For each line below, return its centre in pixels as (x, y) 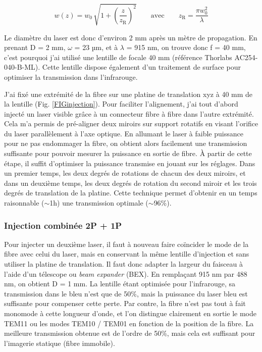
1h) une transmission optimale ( (99, 203)
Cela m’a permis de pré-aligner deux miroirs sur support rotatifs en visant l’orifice (131, 123)
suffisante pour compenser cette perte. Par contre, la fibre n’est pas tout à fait (125, 303)
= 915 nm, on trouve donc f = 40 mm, (186, 47)
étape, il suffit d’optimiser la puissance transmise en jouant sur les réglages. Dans (130, 163)
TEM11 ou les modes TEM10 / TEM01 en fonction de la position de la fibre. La (129, 323)
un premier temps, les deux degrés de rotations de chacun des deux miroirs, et (125, 173)
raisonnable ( (24, 203)
